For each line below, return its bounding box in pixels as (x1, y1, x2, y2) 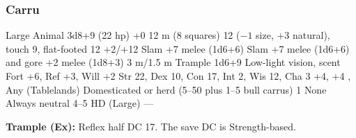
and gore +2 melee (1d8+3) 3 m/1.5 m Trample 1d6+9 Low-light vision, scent (6, 55, 341, 69)
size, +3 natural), (256, 28, 330, 42)
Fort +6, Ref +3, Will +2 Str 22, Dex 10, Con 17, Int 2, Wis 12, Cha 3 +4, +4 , (6, 69, 351, 83)
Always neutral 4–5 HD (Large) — (6, 96, 154, 110)
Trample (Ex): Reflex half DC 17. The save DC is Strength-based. (6, 119, 296, 133)
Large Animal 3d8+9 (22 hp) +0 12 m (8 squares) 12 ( (6, 28, 240, 42)
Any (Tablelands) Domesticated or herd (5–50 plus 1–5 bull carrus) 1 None (6, 82, 327, 96)
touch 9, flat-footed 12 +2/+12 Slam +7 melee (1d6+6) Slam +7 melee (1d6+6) (6, 41, 350, 55)
